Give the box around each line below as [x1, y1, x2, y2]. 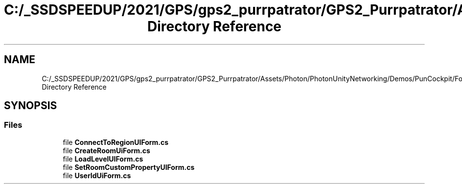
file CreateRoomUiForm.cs [63, 146, 150, 155]
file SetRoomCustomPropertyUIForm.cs [63, 163, 195, 171]
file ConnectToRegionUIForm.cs [63, 138, 169, 146]
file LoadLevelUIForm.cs [63, 154, 143, 163]
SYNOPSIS [4, 99, 57, 112]
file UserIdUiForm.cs [63, 171, 131, 180]
